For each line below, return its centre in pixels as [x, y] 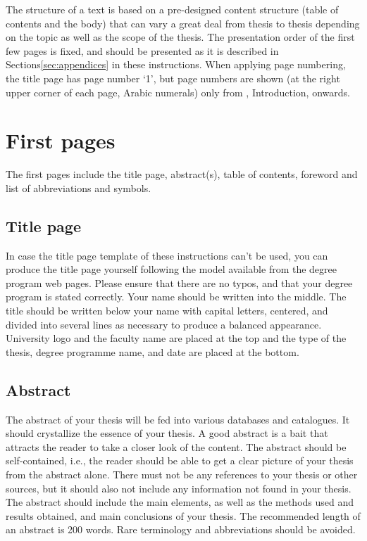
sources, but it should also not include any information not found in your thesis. [179, 488]
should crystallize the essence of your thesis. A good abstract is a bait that [167, 433]
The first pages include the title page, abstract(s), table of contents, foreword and [182, 174]
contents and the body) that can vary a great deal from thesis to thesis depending [183, 23]
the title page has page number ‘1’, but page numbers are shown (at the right [173, 78]
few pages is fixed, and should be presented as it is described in [142, 50]
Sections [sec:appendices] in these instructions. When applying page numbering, [176, 64]
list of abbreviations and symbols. [79, 187]
